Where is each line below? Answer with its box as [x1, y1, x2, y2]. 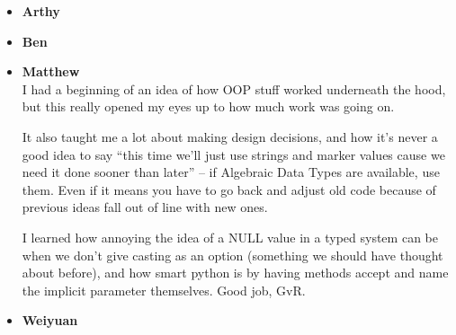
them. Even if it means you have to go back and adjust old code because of [22, 180, 436, 198]
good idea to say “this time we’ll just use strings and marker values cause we [22, 145, 445, 163]
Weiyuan [22, 311, 78, 330]
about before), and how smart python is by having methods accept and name [22, 263, 449, 282]
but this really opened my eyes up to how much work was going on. [22, 97, 395, 116]
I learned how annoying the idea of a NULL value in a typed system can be [22, 227, 438, 246]
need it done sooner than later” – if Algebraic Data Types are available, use [22, 163, 440, 181]
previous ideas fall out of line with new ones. [22, 198, 268, 216]
